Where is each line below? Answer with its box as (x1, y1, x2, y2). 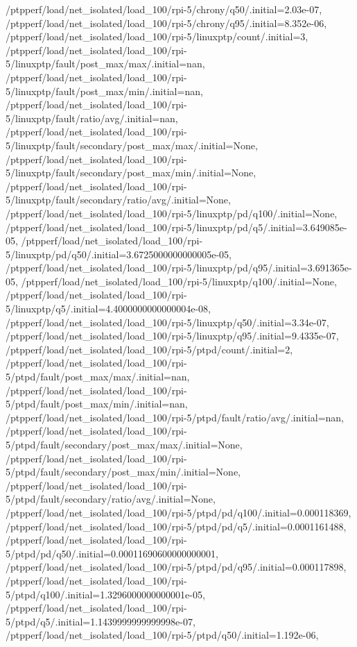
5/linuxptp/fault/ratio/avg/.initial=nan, (6, 110, 178, 125)
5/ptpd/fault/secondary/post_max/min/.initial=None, (6, 464, 241, 479)
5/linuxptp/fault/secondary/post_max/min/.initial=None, (6, 165, 256, 180)
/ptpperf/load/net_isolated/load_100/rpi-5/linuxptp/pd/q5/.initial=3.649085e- (6, 219, 347, 234)
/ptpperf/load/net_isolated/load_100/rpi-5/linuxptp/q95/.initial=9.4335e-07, (6, 328, 339, 343)
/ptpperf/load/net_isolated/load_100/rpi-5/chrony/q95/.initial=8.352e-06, (6, 15, 327, 30)
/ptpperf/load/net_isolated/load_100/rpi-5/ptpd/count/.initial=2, (6, 342, 293, 356)
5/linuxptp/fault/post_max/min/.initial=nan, (6, 83, 203, 98)
